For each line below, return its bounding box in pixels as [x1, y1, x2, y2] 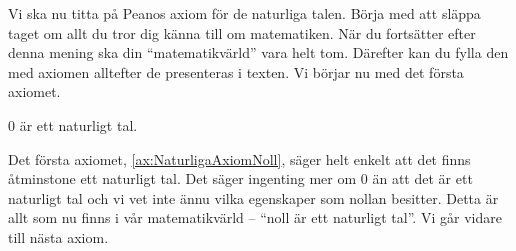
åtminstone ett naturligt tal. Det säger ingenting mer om [8, 168, 357, 189]
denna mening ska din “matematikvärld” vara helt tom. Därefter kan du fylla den [8, 42, 509, 63]
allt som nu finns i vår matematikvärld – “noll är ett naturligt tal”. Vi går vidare [8, 207, 502, 228]
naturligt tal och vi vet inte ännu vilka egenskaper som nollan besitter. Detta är [8, 187, 499, 208]
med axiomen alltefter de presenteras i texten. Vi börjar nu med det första [8, 61, 464, 82]
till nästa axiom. [8, 226, 109, 247]
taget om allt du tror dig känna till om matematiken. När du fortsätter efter [8, 22, 476, 43]
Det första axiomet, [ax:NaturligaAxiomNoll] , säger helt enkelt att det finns [8, 148, 471, 169]
